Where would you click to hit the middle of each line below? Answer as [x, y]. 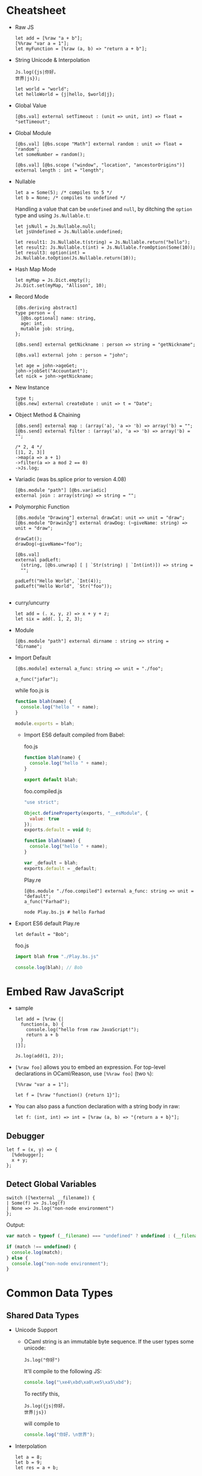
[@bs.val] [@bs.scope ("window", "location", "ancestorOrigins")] [100, 165]
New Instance [32, 387]
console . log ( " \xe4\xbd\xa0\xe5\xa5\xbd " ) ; [78, 1383]
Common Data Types [60, 1293]
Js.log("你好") [42, 1360]
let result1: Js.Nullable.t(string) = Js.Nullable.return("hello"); [103, 242]
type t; [24, 398]
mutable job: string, [48, 329]
